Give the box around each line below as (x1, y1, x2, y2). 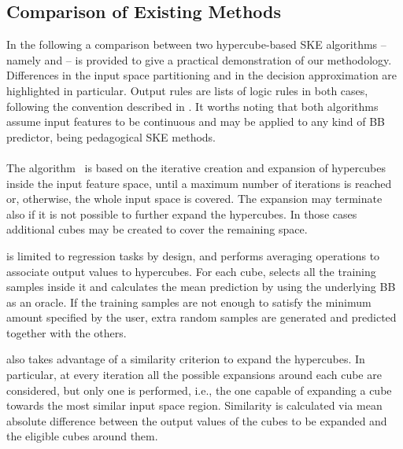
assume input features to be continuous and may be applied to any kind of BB (6, 113, 386, 130)
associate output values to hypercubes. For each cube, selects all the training (6, 263, 376, 279)
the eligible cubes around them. (6, 428, 158, 444)
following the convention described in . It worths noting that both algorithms (6, 98, 379, 114)
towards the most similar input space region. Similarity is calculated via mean (6, 397, 383, 414)
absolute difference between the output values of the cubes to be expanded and (6, 412, 387, 429)
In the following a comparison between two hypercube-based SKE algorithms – (6, 36, 386, 53)
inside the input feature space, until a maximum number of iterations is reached (6, 175, 392, 191)
